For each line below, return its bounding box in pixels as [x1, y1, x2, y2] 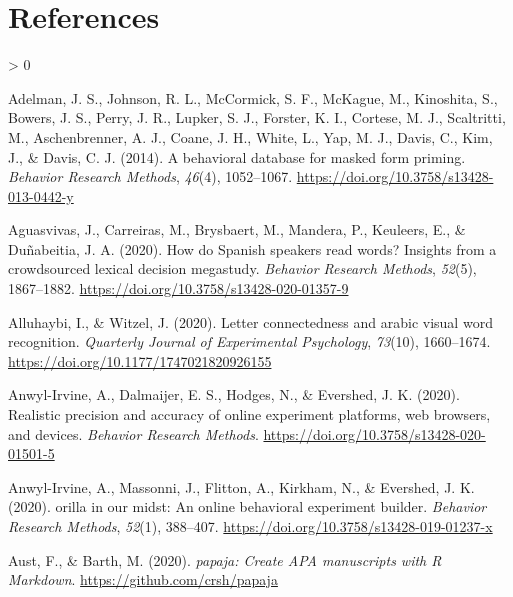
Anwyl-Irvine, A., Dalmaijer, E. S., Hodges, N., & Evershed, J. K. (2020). [8, 384, 460, 405]
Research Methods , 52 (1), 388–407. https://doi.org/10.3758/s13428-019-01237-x [8, 516, 493, 536]
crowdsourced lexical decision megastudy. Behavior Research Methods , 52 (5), [8, 258, 477, 279]
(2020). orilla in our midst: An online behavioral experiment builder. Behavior [8, 496, 487, 517]
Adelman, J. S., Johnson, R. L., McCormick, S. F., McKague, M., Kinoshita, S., [8, 87, 498, 108]
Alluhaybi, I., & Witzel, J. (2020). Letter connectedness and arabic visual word [8, 311, 493, 332]
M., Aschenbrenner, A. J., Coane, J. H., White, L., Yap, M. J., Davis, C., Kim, [8, 126, 493, 147]
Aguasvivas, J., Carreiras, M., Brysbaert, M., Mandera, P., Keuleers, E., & [8, 219, 466, 240]
